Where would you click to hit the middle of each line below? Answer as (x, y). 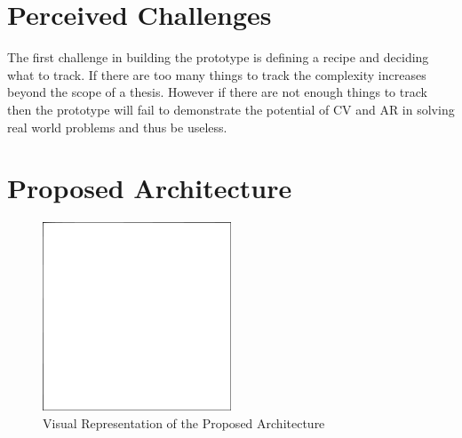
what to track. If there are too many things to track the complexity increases (217, 74)
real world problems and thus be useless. (117, 127)
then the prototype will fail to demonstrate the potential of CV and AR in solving (231, 109)
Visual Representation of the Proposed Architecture (184, 422)
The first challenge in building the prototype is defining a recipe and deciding (218, 57)
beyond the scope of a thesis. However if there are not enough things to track (217, 92)
